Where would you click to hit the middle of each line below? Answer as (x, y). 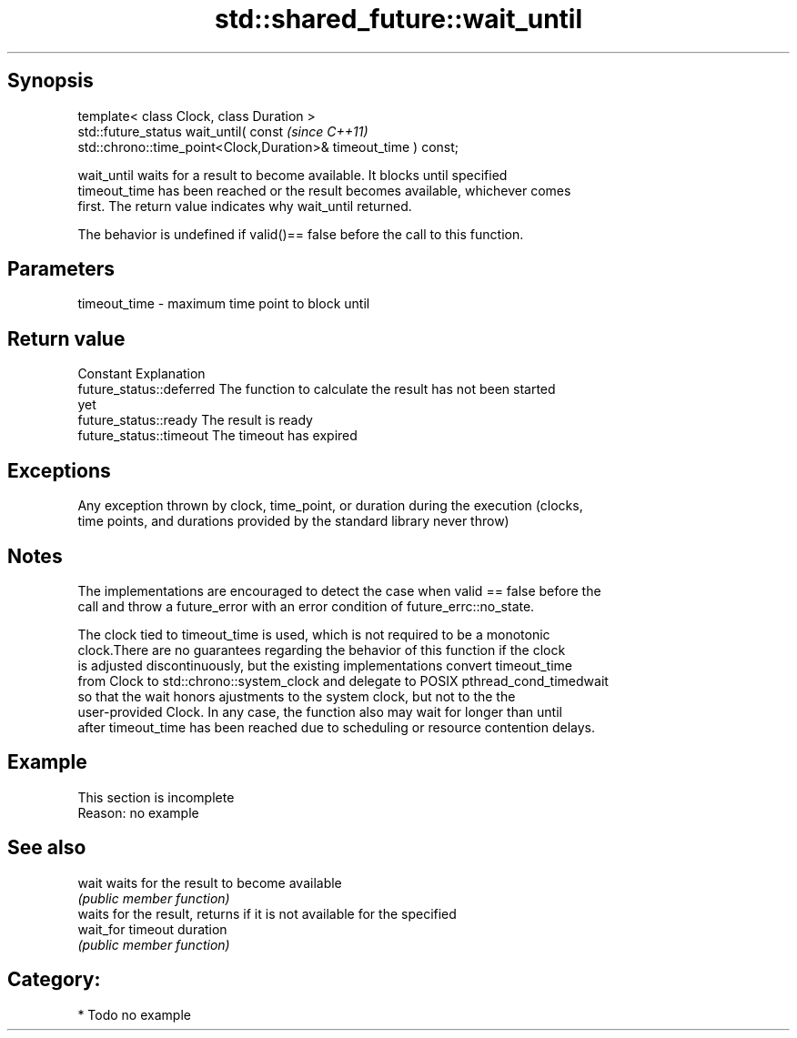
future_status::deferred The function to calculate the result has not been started (317, 389)
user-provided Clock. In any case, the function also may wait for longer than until (320, 711)
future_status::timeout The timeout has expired (217, 436)
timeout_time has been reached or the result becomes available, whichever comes (324, 190)
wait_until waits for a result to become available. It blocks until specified (293, 175)
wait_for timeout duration (152, 929)
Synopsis (50, 81)
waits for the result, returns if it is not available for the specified (267, 913)
